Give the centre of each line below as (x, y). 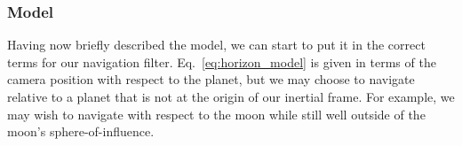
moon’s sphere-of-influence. (81, 131)
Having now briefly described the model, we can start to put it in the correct (216, 45)
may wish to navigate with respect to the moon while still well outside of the (216, 114)
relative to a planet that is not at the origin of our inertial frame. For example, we (231, 96)
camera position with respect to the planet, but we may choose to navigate (211, 79)
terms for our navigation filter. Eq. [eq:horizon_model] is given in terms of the (222, 61)
